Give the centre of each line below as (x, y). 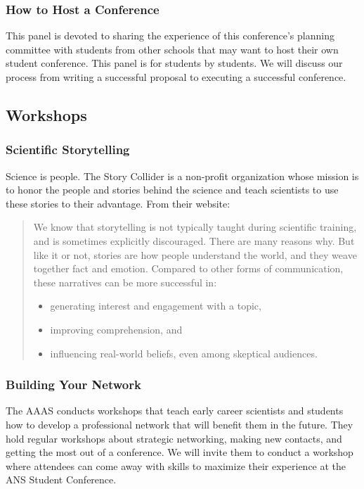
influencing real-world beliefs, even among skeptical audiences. (184, 353)
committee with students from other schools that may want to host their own (172, 49)
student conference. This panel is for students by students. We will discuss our (174, 63)
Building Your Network (73, 385)
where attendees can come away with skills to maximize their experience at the (176, 465)
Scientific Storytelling (68, 150)
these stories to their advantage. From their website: (118, 203)
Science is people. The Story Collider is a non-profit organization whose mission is (182, 176)
